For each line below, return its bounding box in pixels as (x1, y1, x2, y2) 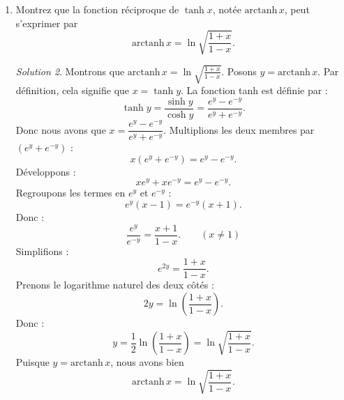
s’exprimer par (15, 15, 78, 30)
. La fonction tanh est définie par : (181, 83, 328, 98)
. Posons (221, 63, 257, 78)
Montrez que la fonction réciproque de (15, 2, 179, 16)
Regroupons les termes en (15, 185, 126, 200)
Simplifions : (15, 243, 69, 258)
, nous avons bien (110, 355, 184, 369)
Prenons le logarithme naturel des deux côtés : (15, 277, 214, 292)
